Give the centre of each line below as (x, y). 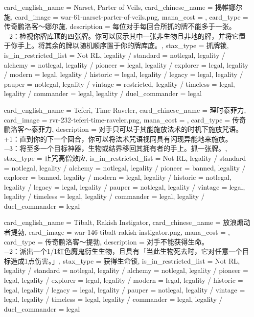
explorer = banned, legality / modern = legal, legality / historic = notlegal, (118, 177)
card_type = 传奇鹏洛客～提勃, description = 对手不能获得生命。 (106, 241)
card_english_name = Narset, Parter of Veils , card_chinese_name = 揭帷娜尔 (123, 7)
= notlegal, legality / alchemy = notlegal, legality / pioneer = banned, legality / (125, 167)
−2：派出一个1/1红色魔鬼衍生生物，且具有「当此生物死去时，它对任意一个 (123, 251)
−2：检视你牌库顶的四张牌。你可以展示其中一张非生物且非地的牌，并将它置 (125, 36)
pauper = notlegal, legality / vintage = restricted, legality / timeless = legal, (120, 84)
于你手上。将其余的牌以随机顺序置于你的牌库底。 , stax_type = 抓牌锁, (116, 45)
